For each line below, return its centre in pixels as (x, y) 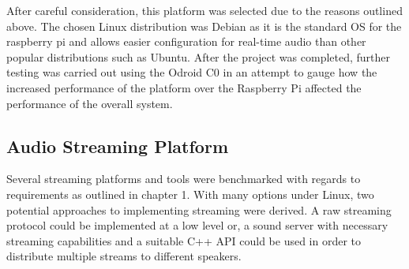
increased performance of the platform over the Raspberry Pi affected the (184, 87)
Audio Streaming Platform (117, 146)
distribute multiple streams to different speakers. (124, 256)
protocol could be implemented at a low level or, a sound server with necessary (197, 225)
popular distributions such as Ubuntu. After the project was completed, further (199, 56)
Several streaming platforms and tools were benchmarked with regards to (184, 179)
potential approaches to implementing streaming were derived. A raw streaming (199, 209)
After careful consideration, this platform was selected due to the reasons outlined (204, 10)
